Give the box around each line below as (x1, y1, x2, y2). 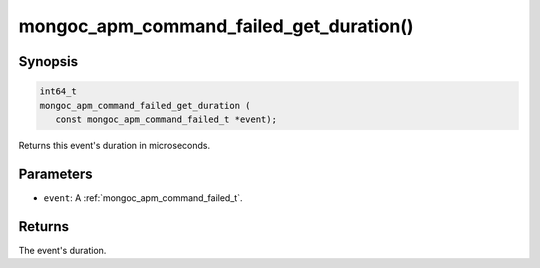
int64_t (39, 86, 77, 97)
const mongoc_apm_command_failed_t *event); (55, 113, 277, 125)
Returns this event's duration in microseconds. (18, 139, 210, 151)
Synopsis (18, 53, 79, 70)
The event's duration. (18, 244, 107, 256)
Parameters (18, 165, 93, 182)
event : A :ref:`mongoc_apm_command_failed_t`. (43, 191, 243, 204)
